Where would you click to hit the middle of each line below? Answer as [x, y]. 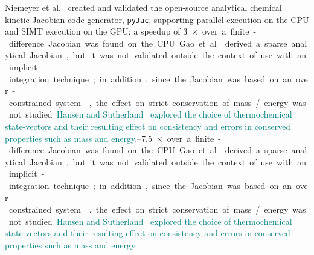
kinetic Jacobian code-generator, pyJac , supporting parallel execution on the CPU [157, 19]
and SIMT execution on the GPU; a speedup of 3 [96, 31]
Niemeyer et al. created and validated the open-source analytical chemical [143, 7]
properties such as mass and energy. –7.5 [78, 138]
